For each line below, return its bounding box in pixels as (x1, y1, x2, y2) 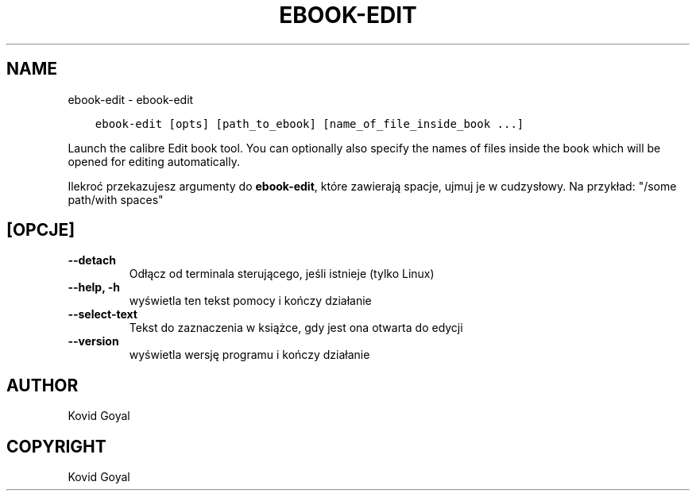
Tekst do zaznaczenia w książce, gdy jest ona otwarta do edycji (129, 321, 463, 335)
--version (68, 334, 119, 349)
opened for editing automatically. (68, 154, 240, 168)
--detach (68, 253, 116, 268)
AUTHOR (6, 375, 79, 395)
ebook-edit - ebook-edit (68, 92, 194, 106)
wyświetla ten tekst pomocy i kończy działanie (129, 294, 372, 308)
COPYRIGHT (6, 436, 106, 457)
